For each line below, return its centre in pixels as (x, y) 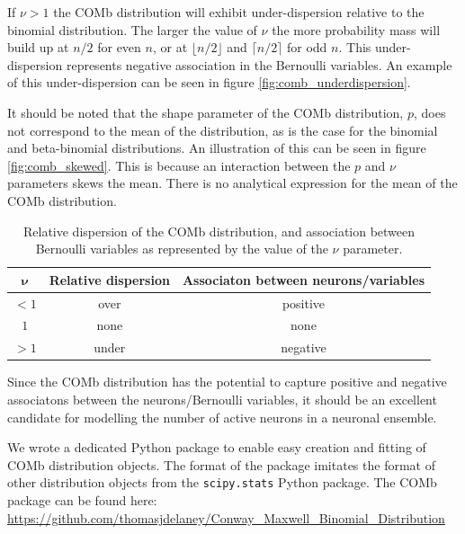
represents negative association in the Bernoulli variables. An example (259, 64)
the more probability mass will (356, 29)
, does (429, 112)
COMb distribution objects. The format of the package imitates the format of (221, 464)
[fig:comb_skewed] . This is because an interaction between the (179, 165)
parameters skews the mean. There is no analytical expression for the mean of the (232, 183)
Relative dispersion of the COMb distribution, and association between (219, 231)
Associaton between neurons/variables (304, 279)
